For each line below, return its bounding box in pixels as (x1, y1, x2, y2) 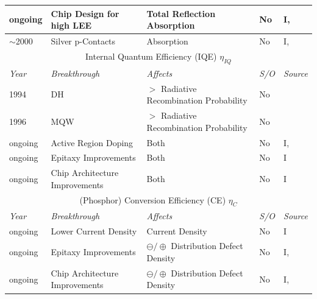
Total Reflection (146, 7, 216, 19)
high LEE (51, 19, 92, 32)
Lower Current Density (51, 224, 137, 237)
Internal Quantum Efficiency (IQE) (85, 49, 217, 62)
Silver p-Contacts (51, 34, 116, 47)
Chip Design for (51, 7, 119, 19)
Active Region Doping (51, 136, 134, 149)
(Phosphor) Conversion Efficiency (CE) (79, 193, 226, 206)
